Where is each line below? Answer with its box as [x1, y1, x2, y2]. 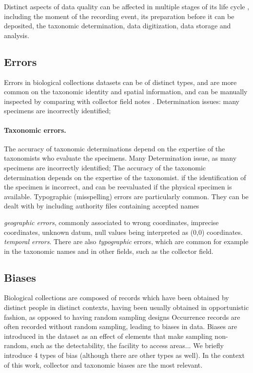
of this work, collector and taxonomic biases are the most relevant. [4, 359, 203, 370]
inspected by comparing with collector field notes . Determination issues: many [4, 96, 239, 106]
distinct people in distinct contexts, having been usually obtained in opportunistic [4, 302, 249, 312]
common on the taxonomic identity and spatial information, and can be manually [4, 86, 248, 97]
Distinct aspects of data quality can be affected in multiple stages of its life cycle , [4, 1, 250, 11]
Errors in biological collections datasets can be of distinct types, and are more [4, 77, 237, 87]
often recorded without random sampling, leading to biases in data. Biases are [4, 321, 237, 332]
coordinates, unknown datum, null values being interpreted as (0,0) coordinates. [4, 227, 243, 237]
